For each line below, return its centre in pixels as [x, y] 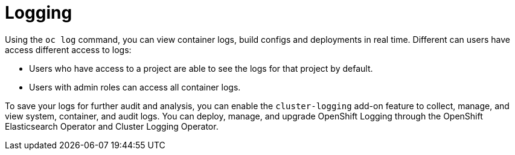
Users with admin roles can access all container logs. [135, 87]
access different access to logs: [68, 49]
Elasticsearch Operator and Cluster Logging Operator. [112, 126]
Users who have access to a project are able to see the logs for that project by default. [201, 68]
